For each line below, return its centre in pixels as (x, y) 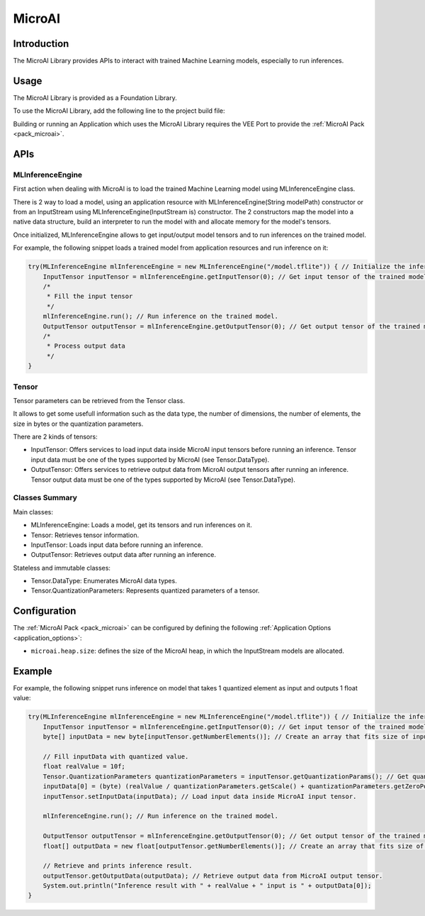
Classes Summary (45, 498)
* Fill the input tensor (90, 297)
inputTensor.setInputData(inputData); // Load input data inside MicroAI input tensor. (200, 796)
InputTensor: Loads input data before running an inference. (117, 545)
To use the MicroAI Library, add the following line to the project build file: (119, 111)
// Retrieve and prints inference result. (118, 866)
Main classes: (33, 512)
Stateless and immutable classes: (62, 568)
